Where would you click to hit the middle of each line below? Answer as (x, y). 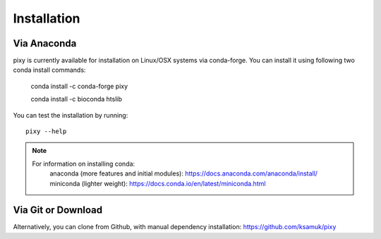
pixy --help (46, 131)
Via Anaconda (45, 43)
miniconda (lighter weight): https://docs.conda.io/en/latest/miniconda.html (158, 183)
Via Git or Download (58, 210)
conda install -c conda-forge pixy (79, 86)
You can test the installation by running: (71, 115)
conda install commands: (49, 70)
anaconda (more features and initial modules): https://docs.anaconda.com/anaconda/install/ (183, 173)
